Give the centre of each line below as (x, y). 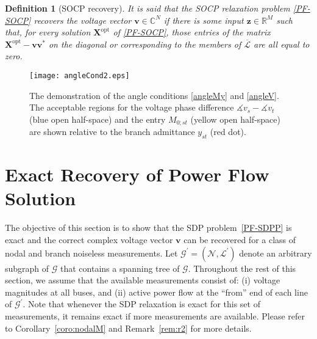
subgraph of (27, 268)
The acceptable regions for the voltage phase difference (132, 107)
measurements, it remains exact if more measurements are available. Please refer (155, 315)
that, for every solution (48, 32)
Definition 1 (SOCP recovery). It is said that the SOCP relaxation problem (148, 8)
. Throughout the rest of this (242, 268)
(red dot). (228, 132)
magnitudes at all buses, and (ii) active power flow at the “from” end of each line (156, 292)
